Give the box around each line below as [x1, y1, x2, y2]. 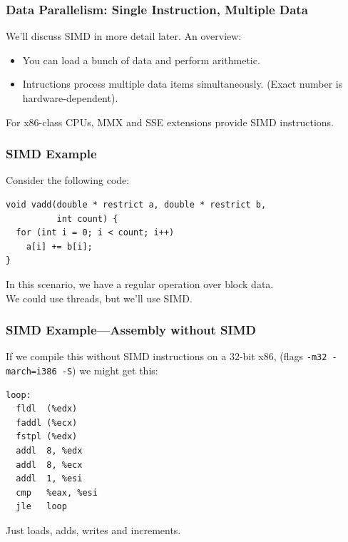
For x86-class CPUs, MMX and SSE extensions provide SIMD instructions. [6, 114, 334, 129]
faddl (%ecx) [16, 417, 78, 428]
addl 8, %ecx [16, 459, 83, 470]
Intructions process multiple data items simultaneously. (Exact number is [22, 76, 343, 91]
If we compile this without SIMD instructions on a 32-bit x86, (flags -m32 [6, 349, 327, 364]
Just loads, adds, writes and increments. [6, 523, 181, 538]
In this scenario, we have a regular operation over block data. [6, 276, 274, 291]
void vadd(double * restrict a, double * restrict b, [6, 200, 267, 210]
